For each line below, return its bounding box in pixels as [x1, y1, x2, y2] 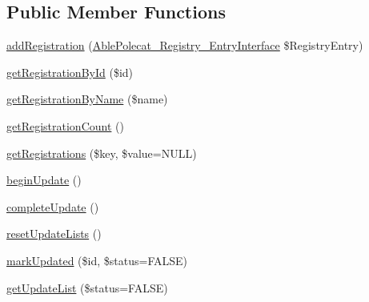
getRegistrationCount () [6, 117, 124, 134]
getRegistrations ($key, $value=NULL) [6, 144, 197, 161]
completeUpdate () [6, 198, 99, 215]
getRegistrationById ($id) [6, 63, 134, 80]
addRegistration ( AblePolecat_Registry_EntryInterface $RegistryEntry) [6, 37, 363, 54]
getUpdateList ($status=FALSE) [6, 279, 168, 296]
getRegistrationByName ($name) [6, 91, 168, 107]
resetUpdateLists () [6, 225, 102, 242]
